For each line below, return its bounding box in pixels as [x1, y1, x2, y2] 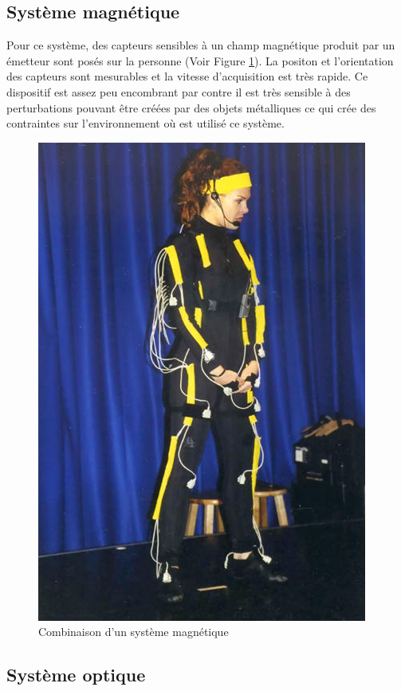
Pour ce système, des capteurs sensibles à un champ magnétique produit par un [6, 37, 395, 53]
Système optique [6, 662, 146, 687]
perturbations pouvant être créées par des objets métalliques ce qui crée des [6, 99, 376, 116]
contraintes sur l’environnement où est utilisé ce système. [6, 115, 285, 132]
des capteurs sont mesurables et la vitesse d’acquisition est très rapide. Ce [6, 68, 368, 84]
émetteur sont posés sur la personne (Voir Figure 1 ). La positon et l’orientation [6, 52, 394, 69]
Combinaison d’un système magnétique [38, 623, 229, 640]
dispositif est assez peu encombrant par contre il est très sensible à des [6, 83, 351, 100]
